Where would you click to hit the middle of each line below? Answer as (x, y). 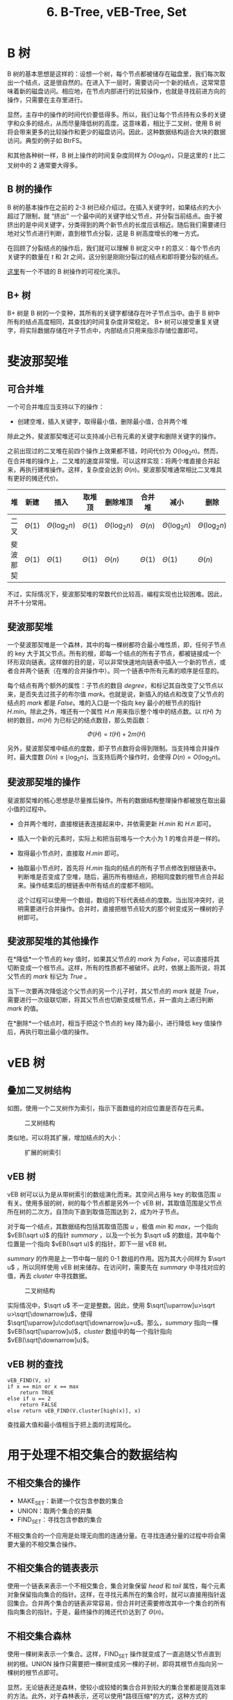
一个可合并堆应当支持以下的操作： (56, 407)
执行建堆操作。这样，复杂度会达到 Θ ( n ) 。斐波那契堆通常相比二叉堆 (121, 470)
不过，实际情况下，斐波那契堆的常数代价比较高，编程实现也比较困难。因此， (116, 594)
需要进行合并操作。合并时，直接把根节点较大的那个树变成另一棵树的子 (123, 909)
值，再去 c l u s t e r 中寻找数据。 (49, 1276)
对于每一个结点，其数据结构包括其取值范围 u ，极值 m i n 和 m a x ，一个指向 (113, 1227)
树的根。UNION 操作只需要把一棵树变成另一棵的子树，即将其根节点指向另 (112, 1664)
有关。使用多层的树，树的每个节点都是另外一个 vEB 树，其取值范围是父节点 (115, 1203)
